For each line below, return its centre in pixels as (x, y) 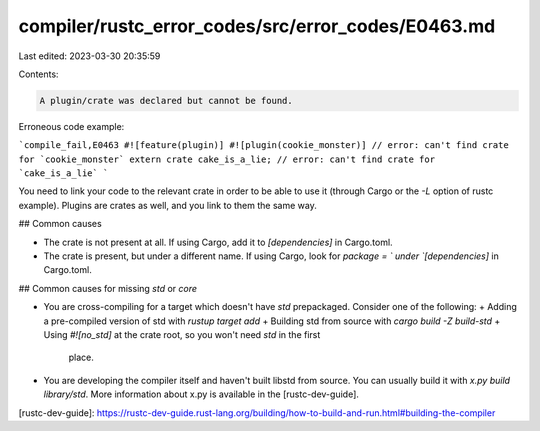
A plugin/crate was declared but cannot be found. (166, 100)
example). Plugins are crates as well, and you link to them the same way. (167, 205)
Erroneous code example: (71, 126)
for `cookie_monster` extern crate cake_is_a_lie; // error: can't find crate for (226, 159)
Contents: (38, 74)
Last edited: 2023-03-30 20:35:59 (89, 56)
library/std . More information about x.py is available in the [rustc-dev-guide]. (201, 394)
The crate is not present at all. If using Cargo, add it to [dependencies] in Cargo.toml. (218, 242)
